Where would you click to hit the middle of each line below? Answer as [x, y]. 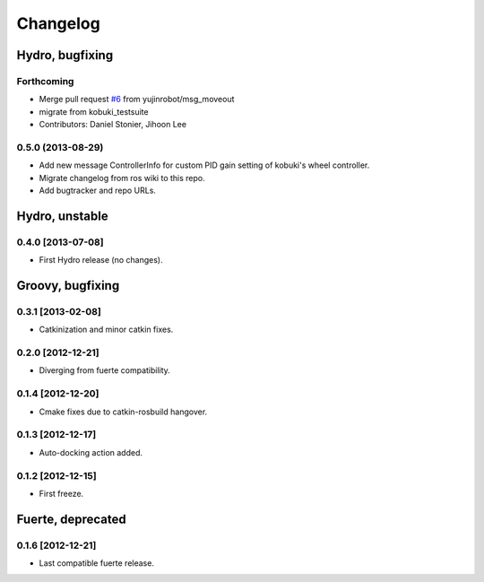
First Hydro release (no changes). [101, 260]
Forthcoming [45, 81]
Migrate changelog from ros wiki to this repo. [122, 178]
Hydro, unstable [62, 216]
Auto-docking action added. [91, 452]
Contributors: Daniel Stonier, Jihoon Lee [113, 125]
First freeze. [61, 493]
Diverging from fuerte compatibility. [104, 370]
